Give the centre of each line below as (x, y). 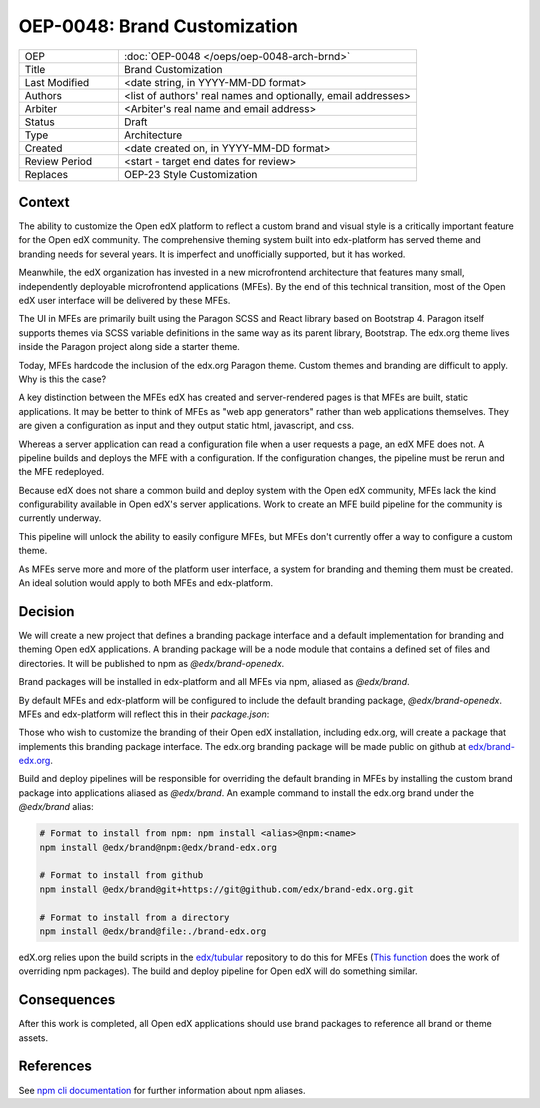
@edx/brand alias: (56, 807)
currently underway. (60, 518)
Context (44, 201)
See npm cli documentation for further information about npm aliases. (162, 1090)
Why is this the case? (62, 379)
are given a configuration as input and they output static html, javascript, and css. (186, 426)
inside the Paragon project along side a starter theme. (129, 347)
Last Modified (57, 82)
